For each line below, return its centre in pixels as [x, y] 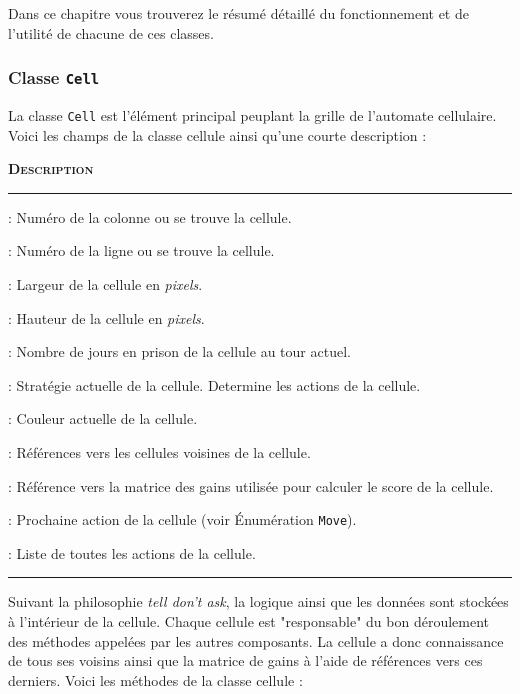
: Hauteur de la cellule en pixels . [106, 317]
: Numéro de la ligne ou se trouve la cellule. [141, 250]
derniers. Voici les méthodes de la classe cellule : [155, 679]
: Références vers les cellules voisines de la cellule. [159, 451]
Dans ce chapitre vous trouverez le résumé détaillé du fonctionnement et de [238, 13]
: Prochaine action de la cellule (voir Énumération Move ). [182, 519]
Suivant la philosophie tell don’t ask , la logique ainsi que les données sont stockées [258, 601]
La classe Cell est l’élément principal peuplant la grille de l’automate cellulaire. [252, 114]
